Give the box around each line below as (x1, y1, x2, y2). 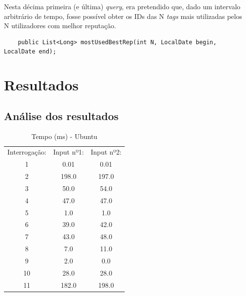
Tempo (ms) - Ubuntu (31, 131, 97, 141)
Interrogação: (7, 147, 47, 157)
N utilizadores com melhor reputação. (4, 20, 116, 31)
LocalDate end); (4, 48, 57, 55)
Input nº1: (53, 147, 84, 157)
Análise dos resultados (4, 108, 119, 123)
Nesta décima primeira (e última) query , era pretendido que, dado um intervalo (4, 1, 241, 11)
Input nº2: (91, 147, 122, 157)
